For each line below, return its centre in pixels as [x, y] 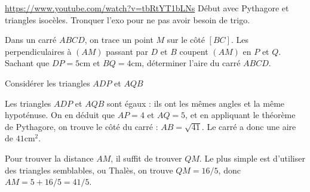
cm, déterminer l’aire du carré [186, 63]
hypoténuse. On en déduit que [60, 115]
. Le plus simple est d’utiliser [252, 158]
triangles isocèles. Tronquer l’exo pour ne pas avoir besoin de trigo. [128, 19]
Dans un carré [31, 40]
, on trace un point [119, 40]
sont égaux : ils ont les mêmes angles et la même [196, 103]
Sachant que [27, 63]
